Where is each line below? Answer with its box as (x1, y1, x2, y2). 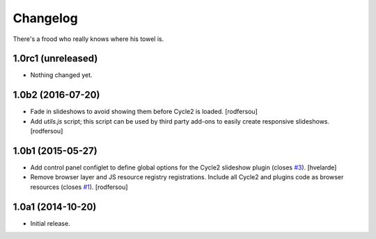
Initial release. (30, 219, 70, 227)
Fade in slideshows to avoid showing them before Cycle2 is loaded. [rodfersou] (30, 108, 258, 116)
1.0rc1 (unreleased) (13, 53, 98, 65)
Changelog (13, 10, 78, 26)
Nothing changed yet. (30, 71, 93, 79)
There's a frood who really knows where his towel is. (13, 35, 164, 43)
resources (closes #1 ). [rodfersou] (30, 183, 128, 191)
